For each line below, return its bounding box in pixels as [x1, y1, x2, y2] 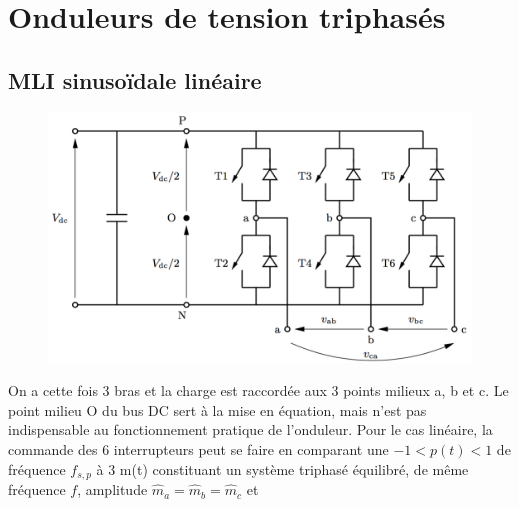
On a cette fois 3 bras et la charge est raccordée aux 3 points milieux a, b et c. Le [8, 380, 509, 401]
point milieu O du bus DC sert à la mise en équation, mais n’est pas [8, 399, 427, 420]
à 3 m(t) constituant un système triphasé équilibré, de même [96, 458, 469, 479]
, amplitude [77, 479, 148, 500]
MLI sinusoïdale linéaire [8, 64, 262, 95]
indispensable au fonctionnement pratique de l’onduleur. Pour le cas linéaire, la [8, 419, 493, 440]
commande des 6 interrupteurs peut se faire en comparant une [8, 439, 389, 460]
